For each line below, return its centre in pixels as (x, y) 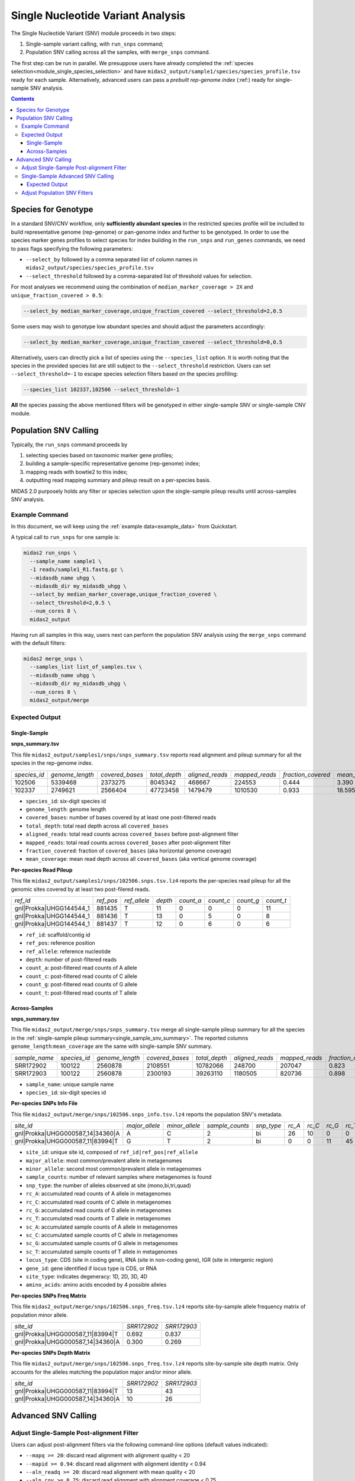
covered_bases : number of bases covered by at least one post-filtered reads (121, 818)
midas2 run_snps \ (50, 553)
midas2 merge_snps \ (53, 658)
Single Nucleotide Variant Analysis (98, 15)
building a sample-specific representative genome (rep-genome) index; (113, 464)
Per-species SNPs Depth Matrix (51, 1352)
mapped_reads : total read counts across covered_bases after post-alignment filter (128, 842)
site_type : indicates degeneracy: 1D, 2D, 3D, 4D (87, 1277)
